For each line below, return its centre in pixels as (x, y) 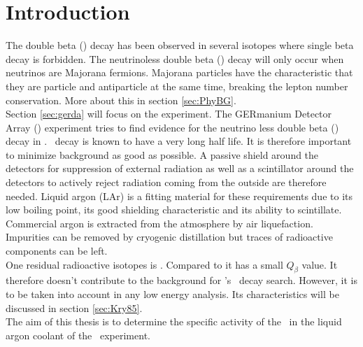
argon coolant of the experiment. (78, 335)
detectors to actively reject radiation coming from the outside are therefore (166, 182)
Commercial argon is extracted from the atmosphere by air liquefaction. (159, 223)
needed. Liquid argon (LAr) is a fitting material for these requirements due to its (179, 196)
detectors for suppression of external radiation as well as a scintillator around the (180, 168)
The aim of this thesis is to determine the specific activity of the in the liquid (174, 321)
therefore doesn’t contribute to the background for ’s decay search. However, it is (182, 280)
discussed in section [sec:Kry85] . (74, 307)
